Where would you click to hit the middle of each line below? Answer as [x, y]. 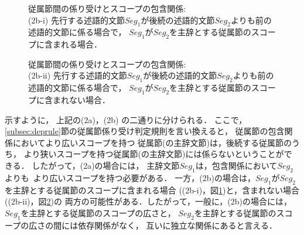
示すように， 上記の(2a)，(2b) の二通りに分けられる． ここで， [126, 119]
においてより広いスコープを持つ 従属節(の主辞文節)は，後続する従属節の [152, 142]
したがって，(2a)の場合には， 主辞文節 [106, 165]
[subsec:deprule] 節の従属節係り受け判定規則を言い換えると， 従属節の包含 [145, 131]
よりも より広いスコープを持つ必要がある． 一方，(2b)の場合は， [130, 177]
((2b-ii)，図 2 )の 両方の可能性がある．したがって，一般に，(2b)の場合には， [148, 201]
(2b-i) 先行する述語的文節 [76, 20]
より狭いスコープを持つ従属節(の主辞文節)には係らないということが [154, 154]
